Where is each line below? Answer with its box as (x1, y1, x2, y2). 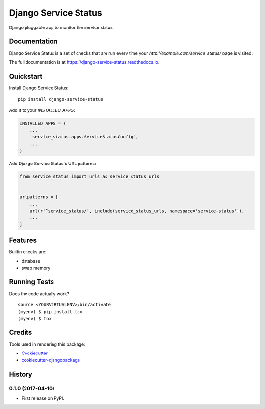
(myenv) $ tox (18, 316, 52, 322)
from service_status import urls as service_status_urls (19, 174, 159, 179)
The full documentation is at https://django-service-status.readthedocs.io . (9, 59, 159, 65)
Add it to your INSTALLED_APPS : (9, 107, 76, 113)
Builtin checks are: (9, 249, 47, 255)
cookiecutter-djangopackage (21, 357, 80, 363)
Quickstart (9, 72, 43, 81)
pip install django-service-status (18, 96, 104, 102)
